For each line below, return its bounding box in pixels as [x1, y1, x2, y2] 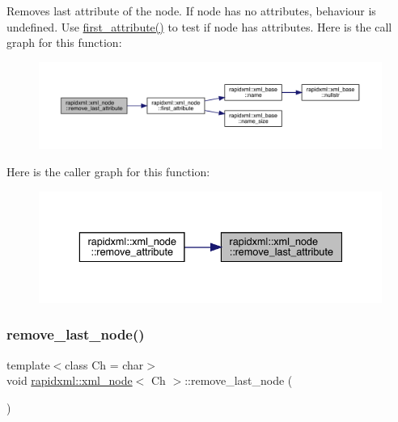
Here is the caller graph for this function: [6, 163, 210, 180]
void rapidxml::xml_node [6, 372, 133, 389]
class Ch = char [65, 356, 144, 373]
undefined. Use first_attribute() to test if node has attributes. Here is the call [6, 18, 392, 35]
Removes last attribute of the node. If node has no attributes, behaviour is [6, 2, 376, 19]
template [6, 356, 50, 373]
